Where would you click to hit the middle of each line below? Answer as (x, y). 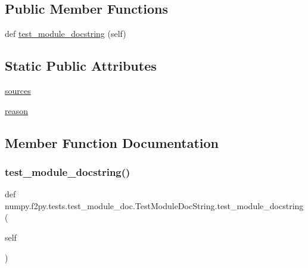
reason (17, 110)
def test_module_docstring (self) (66, 34)
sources (18, 90)
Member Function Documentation (112, 142)
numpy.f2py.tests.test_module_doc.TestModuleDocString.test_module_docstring (154, 205)
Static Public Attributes (81, 66)
